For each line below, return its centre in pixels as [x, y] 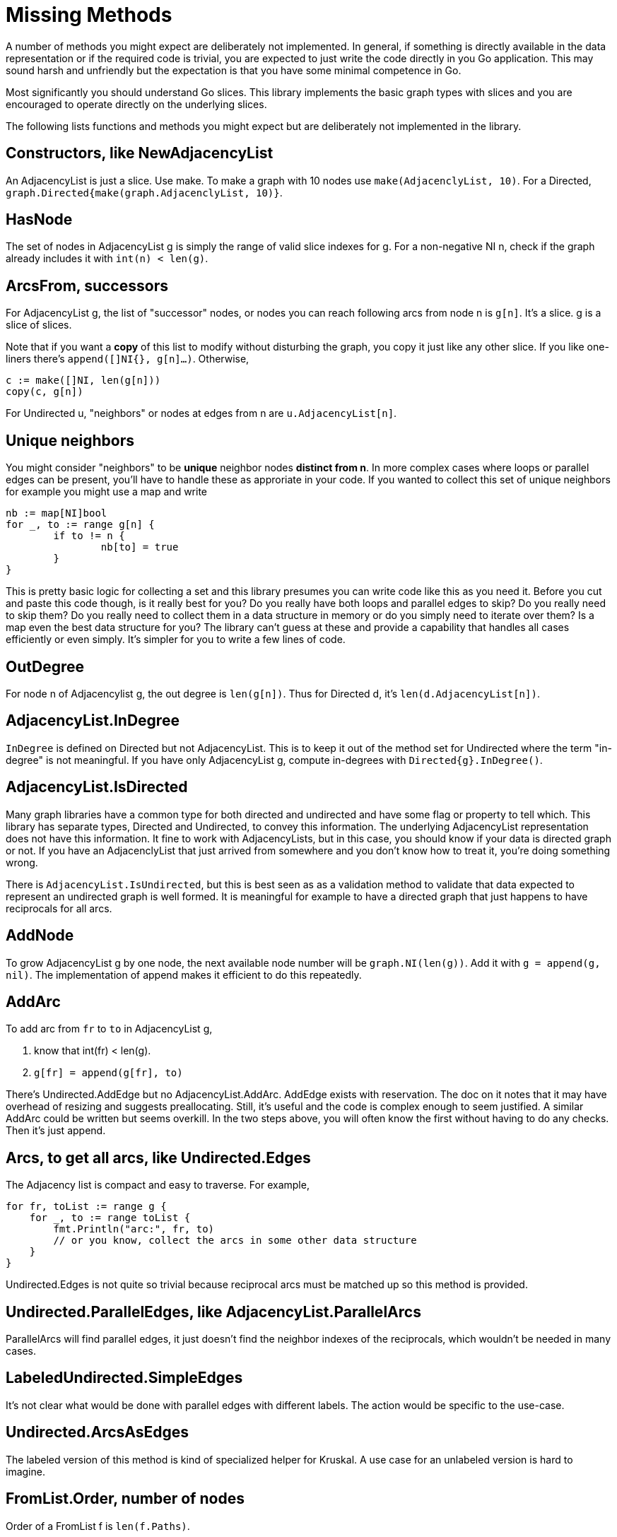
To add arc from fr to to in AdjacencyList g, [109, 1029]
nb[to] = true [140, 547]
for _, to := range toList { [110, 1218]
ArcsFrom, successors [87, 285]
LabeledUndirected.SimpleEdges [124, 1378]
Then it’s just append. [56, 1131]
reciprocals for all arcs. [59, 908]
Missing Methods [89, 15]
